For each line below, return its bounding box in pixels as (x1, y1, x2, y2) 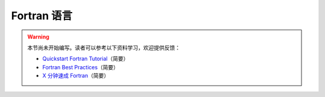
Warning (27, 33, 49, 40)
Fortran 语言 (11, 9, 73, 22)
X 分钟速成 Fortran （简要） (42, 72, 110, 80)
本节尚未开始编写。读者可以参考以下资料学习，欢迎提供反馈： (27, 44, 181, 51)
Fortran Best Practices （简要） (42, 63, 119, 70)
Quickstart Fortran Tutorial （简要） (42, 55, 129, 63)
